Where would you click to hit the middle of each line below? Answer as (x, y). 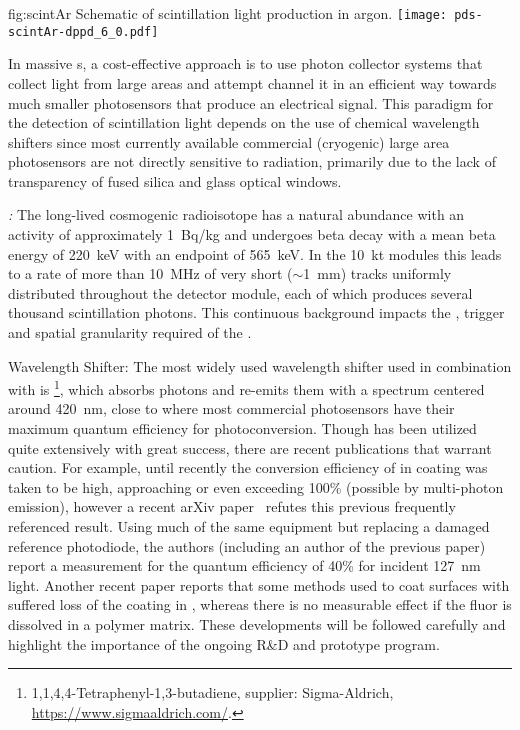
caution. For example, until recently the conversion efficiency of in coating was (248, 467)
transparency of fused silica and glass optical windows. (175, 180)
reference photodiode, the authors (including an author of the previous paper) (247, 545)
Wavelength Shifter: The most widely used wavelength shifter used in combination (260, 365)
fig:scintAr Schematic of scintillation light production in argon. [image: (227, 13)
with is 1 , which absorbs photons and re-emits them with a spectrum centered (246, 387)
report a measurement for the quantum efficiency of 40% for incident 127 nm (244, 565)
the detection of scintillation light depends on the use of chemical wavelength (244, 122)
